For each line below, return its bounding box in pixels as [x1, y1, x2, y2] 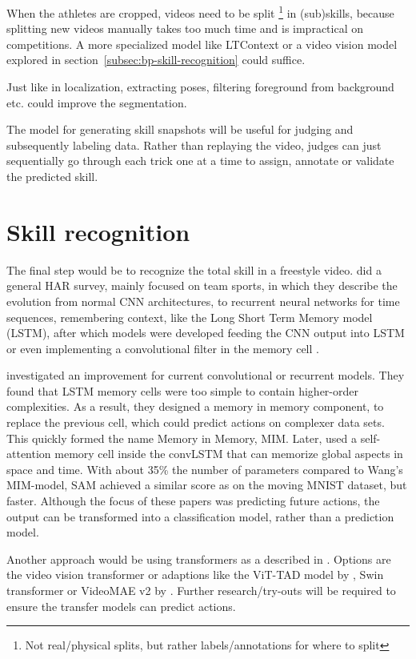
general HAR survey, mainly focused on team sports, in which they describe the [6, 277, 398, 294]
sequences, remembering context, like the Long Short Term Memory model [6, 308, 373, 325]
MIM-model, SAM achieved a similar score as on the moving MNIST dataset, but [6, 476, 407, 493]
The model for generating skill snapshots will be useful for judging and [6, 121, 354, 138]
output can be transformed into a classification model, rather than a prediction [6, 508, 394, 524]
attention [6, 445, 51, 462]
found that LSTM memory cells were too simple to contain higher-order [6, 382, 358, 399]
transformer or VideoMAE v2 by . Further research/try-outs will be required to [6, 582, 396, 598]
